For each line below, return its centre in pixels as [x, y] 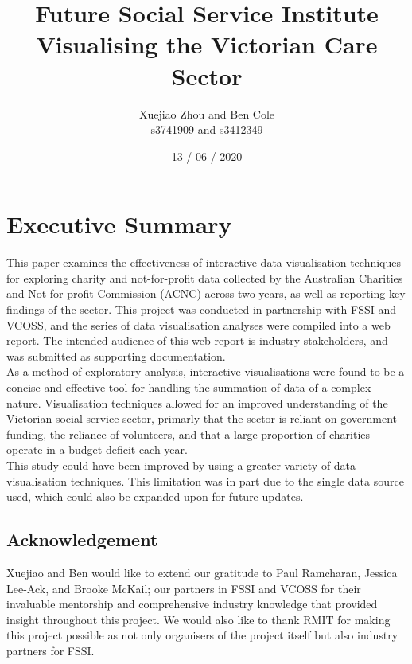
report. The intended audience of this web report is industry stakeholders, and [197, 340]
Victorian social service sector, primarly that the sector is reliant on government [202, 418]
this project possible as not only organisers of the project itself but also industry [202, 635]
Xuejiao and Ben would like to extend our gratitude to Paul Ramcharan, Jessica [202, 572]
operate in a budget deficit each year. [97, 449]
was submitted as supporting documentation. [116, 355]
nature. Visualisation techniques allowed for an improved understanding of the [197, 402]
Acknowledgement [82, 539]
